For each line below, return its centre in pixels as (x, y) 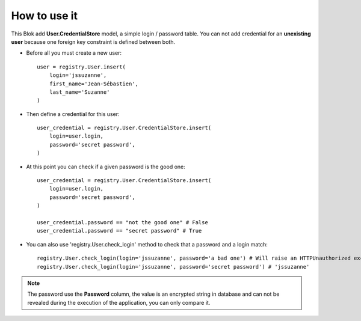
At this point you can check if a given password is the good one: (106, 167)
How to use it (45, 16)
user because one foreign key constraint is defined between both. (93, 41)
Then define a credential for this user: (73, 114)
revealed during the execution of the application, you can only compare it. (119, 302)
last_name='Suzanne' (79, 92)
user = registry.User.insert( (82, 67)
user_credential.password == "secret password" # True (119, 231)
